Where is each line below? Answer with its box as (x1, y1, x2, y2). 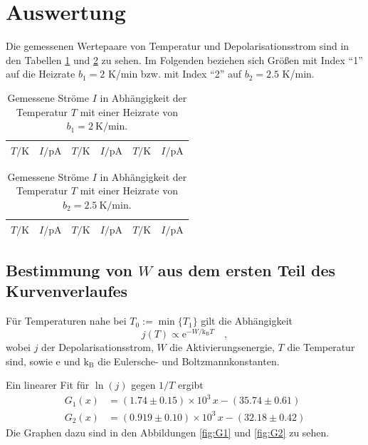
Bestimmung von (6, 259, 132, 281)
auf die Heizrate (6, 66, 75, 81)
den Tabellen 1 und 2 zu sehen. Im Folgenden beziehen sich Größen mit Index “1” (6, 52, 363, 67)
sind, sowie (6, 353, 53, 368)
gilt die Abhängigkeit (201, 313, 293, 328)
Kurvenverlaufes (6, 280, 128, 302)
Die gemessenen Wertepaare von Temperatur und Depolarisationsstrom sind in (6, 38, 349, 53)
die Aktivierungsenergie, (169, 339, 275, 354)
